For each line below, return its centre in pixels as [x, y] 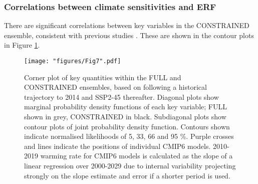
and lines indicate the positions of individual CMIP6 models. [117, 146]
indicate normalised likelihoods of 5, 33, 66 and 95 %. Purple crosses [129, 136]
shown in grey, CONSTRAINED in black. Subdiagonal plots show [125, 117]
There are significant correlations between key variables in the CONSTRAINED [127, 25]
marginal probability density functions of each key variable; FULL [125, 107]
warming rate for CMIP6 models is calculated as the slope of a [137, 156]
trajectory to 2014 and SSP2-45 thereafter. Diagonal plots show [121, 97]
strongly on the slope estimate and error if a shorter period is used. [127, 175]
